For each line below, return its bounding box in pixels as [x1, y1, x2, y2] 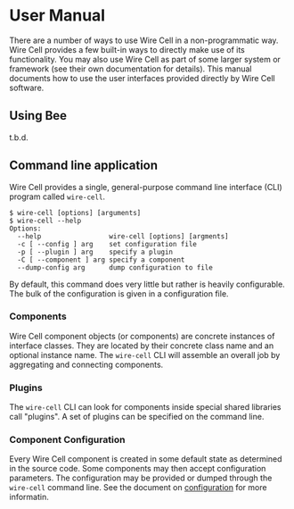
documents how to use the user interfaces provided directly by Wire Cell [9, 72, 275, 83]
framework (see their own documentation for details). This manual [9, 63, 252, 74]
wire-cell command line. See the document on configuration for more [9, 482, 267, 493]
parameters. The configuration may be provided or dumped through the [9, 472, 273, 483]
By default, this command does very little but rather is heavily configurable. [9, 279, 285, 289]
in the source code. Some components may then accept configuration [9, 463, 266, 474]
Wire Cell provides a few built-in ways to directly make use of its [9, 44, 245, 54]
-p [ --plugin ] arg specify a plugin [17, 247, 174, 256]
